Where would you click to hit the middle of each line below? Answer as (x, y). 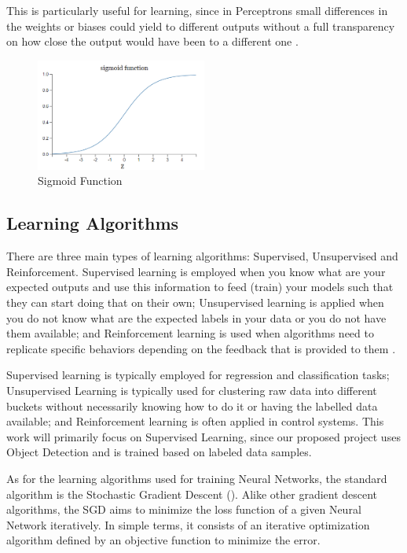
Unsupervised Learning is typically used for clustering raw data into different (192, 390)
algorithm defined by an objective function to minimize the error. (163, 540)
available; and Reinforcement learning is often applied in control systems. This (195, 421)
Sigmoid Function (80, 181)
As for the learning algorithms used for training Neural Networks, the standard (197, 478)
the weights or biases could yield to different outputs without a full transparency (201, 26)
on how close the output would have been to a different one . (152, 41)
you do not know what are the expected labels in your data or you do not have (196, 317)
